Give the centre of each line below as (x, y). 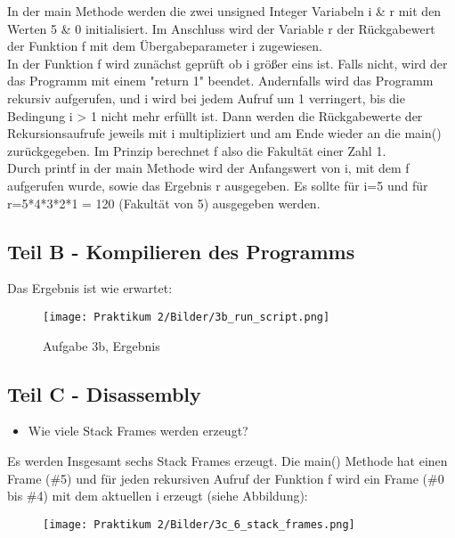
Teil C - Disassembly (104, 393)
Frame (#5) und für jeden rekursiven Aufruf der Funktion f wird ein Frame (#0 (226, 478)
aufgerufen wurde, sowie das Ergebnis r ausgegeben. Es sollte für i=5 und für (218, 185)
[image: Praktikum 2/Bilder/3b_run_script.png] (187, 317)
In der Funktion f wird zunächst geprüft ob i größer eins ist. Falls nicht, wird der (227, 63)
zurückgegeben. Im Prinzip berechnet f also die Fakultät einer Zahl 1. (197, 150)
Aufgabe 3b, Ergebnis (102, 345)
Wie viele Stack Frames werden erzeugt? (138, 431)
